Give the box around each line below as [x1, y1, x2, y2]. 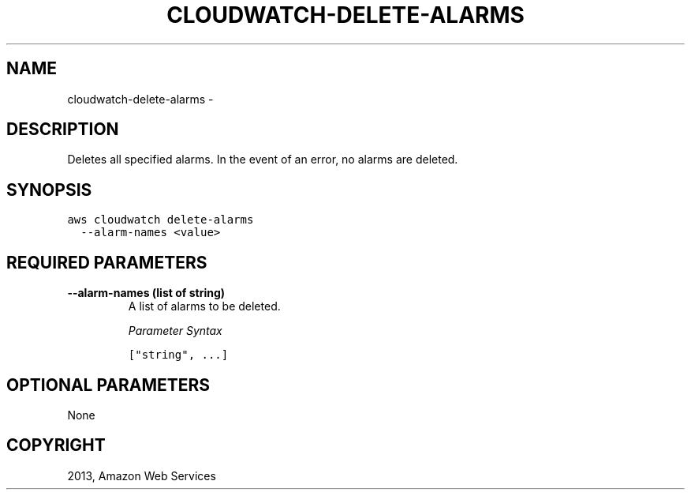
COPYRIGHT [6, 435, 106, 456]
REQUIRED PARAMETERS [6, 252, 207, 272]
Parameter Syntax [128, 324, 222, 338]
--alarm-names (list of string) [67, 286, 226, 300]
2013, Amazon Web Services [67, 468, 216, 483]
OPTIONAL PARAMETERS [6, 374, 211, 395]
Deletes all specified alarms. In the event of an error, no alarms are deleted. [67, 152, 458, 167]
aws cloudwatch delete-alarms [67, 213, 254, 227]
